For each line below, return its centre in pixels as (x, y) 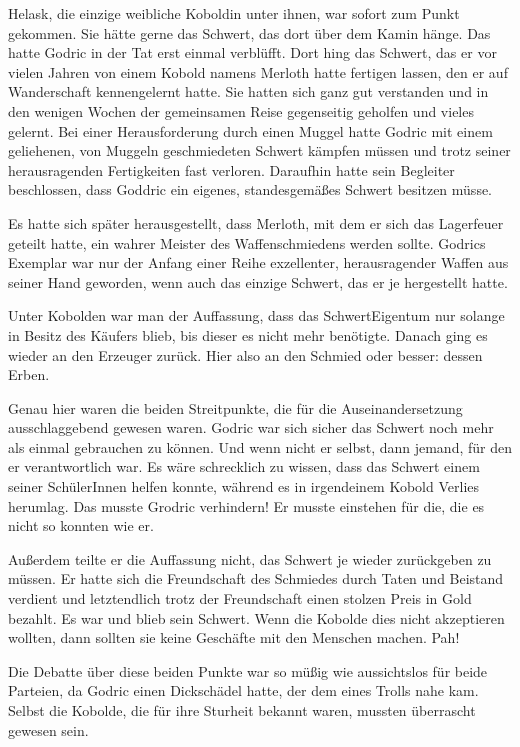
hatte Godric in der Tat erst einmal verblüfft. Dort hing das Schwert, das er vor (252, 52)
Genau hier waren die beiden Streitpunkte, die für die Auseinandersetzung (235, 407)
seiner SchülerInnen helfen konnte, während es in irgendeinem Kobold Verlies (244, 486)
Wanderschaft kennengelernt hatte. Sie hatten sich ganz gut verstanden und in (248, 91)
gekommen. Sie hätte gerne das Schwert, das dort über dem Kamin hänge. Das (249, 32)
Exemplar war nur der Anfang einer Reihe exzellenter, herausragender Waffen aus (258, 262)
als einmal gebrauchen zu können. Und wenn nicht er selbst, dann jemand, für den (260, 446)
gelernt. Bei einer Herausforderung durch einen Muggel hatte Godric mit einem (250, 130)
